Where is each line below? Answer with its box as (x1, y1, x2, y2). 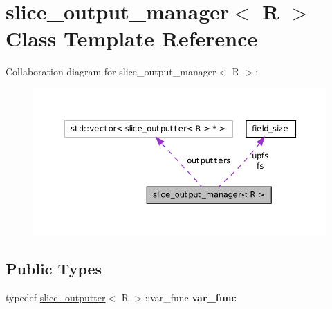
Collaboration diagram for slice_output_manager (6, 64, 216, 79)
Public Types (6, 258, 102, 279)
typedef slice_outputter (6, 290, 106, 304)
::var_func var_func (145, 290, 237, 304)
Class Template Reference (6, 24, 258, 53)
